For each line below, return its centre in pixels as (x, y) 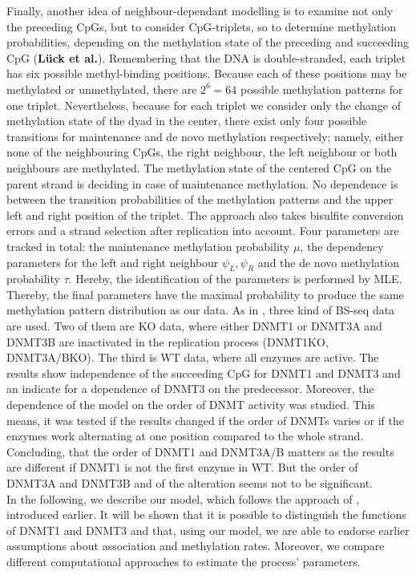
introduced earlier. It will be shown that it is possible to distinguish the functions (206, 514)
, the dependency (342, 246)
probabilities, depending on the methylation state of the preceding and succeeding (208, 42)
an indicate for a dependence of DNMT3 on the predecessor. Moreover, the (190, 389)
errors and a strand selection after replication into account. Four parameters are (203, 231)
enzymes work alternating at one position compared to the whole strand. (185, 436)
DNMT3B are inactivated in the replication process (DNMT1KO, (168, 341)
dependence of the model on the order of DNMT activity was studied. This (191, 405)
